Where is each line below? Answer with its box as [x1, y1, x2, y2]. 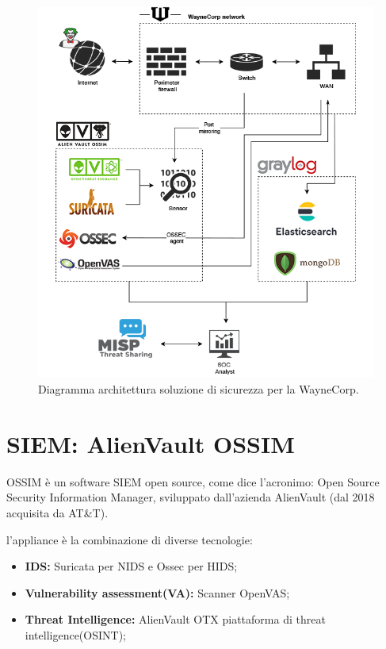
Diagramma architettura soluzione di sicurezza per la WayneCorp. [38, 381, 359, 397]
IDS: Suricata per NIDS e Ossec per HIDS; [25, 558, 238, 574]
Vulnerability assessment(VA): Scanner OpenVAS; [25, 584, 290, 601]
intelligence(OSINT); [25, 626, 126, 643]
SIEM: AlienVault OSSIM [6, 427, 295, 459]
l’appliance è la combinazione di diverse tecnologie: [6, 531, 253, 547]
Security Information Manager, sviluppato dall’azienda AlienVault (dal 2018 [6, 489, 375, 505]
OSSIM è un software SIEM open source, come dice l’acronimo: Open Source [6, 473, 380, 490]
